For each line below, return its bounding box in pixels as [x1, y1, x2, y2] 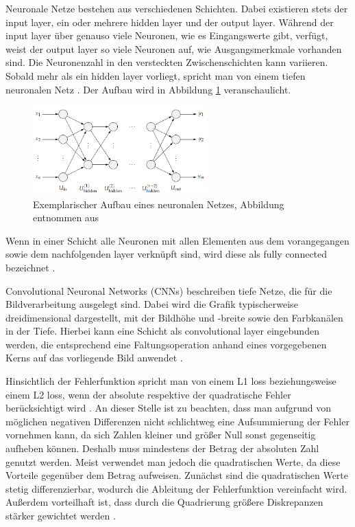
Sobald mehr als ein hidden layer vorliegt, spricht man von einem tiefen [5, 68, 306, 82]
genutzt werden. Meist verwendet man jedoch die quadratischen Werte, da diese [5, 454, 341, 469]
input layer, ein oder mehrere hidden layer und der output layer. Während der [5, 14, 334, 29]
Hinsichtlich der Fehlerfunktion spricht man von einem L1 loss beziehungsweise [5, 374, 336, 388]
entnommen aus [33, 210, 99, 225]
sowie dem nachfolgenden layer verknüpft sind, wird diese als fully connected [5, 247, 328, 261]
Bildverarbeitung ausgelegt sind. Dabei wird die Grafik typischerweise [5, 297, 298, 311]
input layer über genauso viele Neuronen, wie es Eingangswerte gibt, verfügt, [5, 28, 328, 43]
